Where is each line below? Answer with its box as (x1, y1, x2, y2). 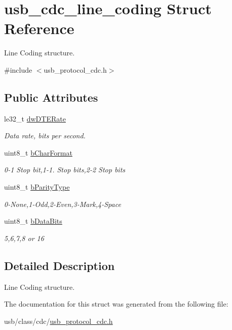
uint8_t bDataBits (4, 216, 62, 226)
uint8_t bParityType (4, 182, 70, 192)
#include (4, 64, 32, 75)
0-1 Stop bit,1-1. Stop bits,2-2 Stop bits (4, 164, 126, 175)
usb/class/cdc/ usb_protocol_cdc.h (4, 315, 113, 326)
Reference (4, 18, 74, 39)
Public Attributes (4, 89, 98, 105)
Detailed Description (4, 257, 115, 273)
